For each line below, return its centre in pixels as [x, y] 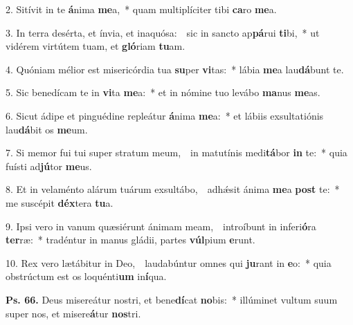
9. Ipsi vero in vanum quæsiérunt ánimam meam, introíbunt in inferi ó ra [161, 226]
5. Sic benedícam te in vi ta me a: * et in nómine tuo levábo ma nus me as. [163, 92]
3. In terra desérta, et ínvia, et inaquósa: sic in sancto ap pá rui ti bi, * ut [163, 32]
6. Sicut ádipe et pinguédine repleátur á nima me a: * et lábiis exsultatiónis [165, 115]
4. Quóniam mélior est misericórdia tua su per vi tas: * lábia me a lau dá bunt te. [175, 69]
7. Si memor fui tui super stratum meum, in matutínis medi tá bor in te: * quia [176, 152]
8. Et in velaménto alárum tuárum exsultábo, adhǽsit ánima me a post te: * [173, 189]
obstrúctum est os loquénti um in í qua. [86, 276]
